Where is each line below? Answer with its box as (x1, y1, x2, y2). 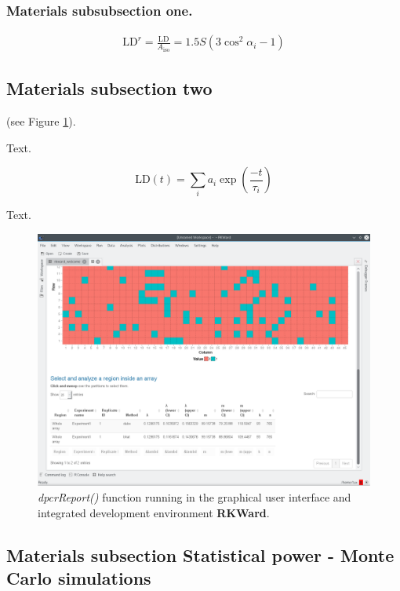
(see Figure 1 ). (6, 112, 76, 129)
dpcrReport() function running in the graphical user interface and (38, 488, 351, 505)
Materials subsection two (6, 76, 213, 100)
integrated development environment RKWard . (38, 504, 270, 520)
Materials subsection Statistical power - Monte (6, 542, 395, 567)
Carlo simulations (6, 565, 151, 589)
